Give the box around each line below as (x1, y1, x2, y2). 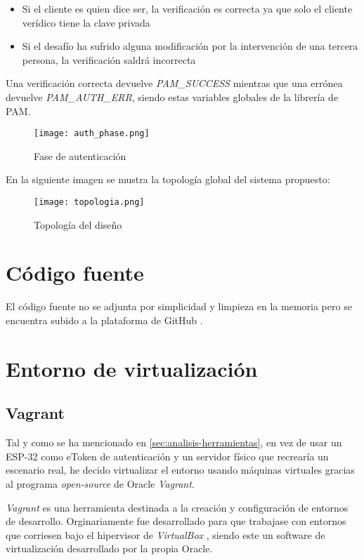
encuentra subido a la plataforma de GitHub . (6, 312, 203, 327)
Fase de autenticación (34, 148, 126, 163)
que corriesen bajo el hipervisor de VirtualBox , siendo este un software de (6, 527, 325, 542)
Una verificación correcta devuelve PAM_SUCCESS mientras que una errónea (6, 76, 343, 91)
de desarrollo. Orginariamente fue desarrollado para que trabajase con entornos (6, 514, 346, 528)
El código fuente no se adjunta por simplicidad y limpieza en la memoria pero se (6, 299, 352, 314)
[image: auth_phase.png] (34, 128, 150, 139)
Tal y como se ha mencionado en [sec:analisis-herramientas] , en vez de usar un (6, 435, 342, 450)
